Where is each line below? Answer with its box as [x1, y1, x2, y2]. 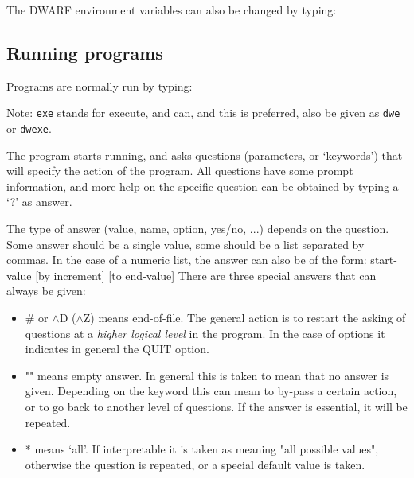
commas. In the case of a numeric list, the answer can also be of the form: [6, 251, 367, 268]
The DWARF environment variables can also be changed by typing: [6, 2, 337, 17]
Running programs [6, 40, 163, 64]
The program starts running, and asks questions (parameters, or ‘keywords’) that [6, 146, 403, 163]
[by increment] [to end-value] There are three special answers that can [35, 266, 377, 283]
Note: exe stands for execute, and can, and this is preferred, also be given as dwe [6, 104, 400, 121]
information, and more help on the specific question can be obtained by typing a [6, 177, 399, 194]
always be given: [6, 282, 86, 299]
